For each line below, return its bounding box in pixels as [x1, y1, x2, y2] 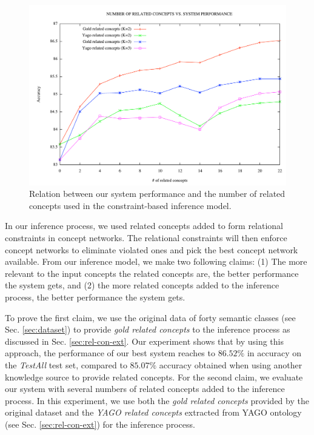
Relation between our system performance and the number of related [29, 187, 286, 200]
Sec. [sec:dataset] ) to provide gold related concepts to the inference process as [5, 323, 290, 336]
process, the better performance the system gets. [5, 291, 185, 304]
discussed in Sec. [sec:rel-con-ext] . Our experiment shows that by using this [5, 334, 284, 347]
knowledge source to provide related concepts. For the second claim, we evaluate [5, 370, 303, 383]
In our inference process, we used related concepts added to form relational [5, 219, 284, 232]
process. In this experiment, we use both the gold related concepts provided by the [5, 394, 309, 407]
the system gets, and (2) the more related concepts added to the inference [5, 279, 279, 291]
